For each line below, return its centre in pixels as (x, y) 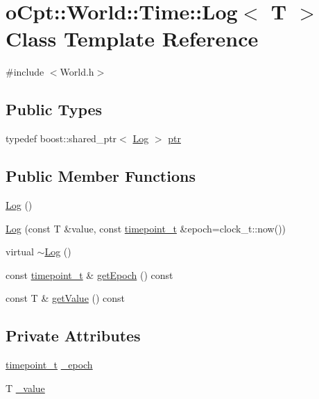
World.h (77, 72)
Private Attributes (73, 336)
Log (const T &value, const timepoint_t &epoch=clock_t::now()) (146, 228)
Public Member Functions (101, 176)
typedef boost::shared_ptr (61, 138)
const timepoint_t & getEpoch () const (89, 274)
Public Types (54, 109)
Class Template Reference (132, 39)
